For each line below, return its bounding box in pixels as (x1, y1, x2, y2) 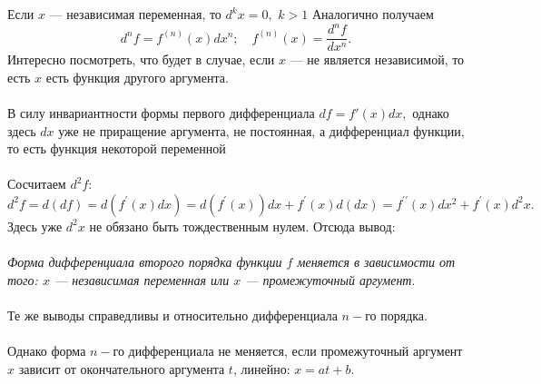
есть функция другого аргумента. (45, 67, 229, 86)
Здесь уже (7, 216, 63, 235)
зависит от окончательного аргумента (18, 359, 225, 378)
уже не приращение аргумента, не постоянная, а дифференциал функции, (58, 121, 465, 140)
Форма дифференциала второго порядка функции (7, 252, 282, 271)
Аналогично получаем (311, 5, 434, 23)
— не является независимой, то (290, 50, 465, 69)
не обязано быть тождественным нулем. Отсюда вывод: (89, 216, 396, 235)
